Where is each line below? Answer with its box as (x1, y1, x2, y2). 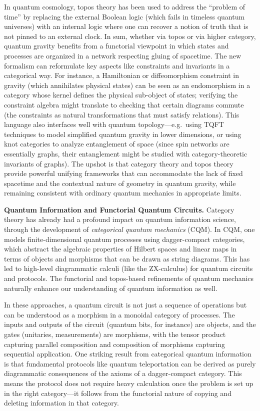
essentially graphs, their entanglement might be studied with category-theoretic (4, 148, 247, 158)
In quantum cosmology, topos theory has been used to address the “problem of (4, 1, 245, 11)
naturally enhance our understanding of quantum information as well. (4, 282, 217, 293)
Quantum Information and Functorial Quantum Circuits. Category (4, 204, 234, 214)
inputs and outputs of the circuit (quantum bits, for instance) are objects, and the (4, 319, 256, 329)
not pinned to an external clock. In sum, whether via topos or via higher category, (4, 30, 256, 41)
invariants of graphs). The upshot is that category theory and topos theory (4, 158, 233, 168)
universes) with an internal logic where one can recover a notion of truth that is (4, 21, 248, 31)
